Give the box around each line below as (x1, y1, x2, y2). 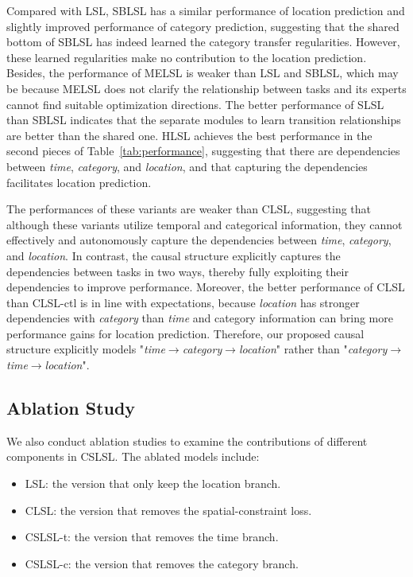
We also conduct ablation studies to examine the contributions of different (6, 432, 368, 449)
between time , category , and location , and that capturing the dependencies (6, 158, 368, 174)
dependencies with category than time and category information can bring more (6, 310, 393, 326)
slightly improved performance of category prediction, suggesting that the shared (6, 18, 399, 34)
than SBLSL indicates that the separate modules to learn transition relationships (6, 111, 401, 128)
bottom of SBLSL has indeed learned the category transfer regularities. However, (6, 33, 400, 50)
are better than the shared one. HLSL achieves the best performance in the (6, 127, 372, 143)
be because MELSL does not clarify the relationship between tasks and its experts (6, 80, 407, 96)
